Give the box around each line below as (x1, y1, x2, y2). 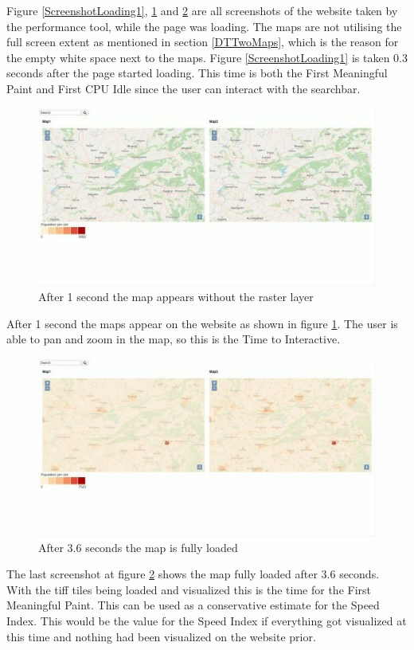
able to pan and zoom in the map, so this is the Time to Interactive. (6, 331, 341, 347)
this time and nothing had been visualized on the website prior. (6, 628, 316, 644)
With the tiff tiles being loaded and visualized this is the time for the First (6, 581, 371, 597)
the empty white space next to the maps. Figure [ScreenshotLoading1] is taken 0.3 (6, 49, 408, 65)
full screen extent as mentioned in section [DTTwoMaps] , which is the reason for (6, 33, 399, 50)
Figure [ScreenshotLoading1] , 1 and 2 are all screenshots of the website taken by (6, 2, 398, 18)
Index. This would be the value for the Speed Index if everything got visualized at (6, 613, 407, 629)
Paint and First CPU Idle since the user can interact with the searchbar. (6, 80, 361, 96)
